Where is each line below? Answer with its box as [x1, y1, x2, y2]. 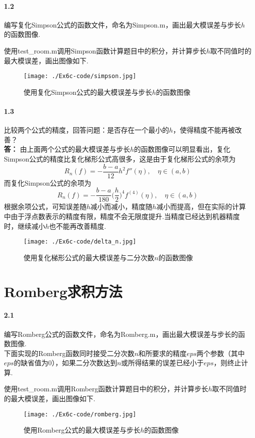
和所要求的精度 [138, 348, 187, 358]
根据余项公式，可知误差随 [4, 201, 86, 212]
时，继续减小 [4, 220, 45, 231]
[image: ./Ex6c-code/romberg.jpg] [24, 411, 137, 418]
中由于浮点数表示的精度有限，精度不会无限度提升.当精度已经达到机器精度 [4, 211, 240, 221]
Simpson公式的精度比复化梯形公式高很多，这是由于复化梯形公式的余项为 [4, 154, 236, 164]
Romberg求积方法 [4, 281, 123, 301]
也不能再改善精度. [49, 220, 106, 231]
